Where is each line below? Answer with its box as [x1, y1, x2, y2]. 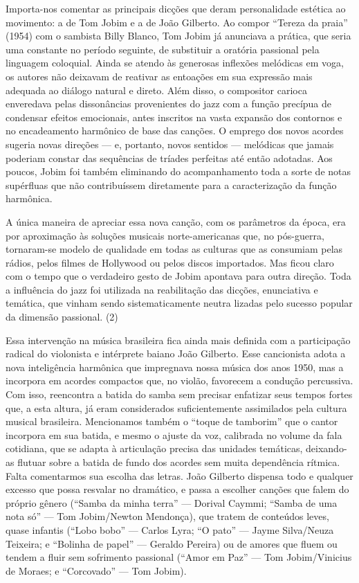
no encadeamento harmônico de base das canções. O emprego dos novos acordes [6, 123, 344, 138]
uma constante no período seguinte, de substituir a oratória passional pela [6, 42, 320, 56]
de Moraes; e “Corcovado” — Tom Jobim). [6, 563, 187, 577]
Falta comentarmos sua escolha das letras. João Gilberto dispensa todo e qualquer [6, 468, 353, 483]
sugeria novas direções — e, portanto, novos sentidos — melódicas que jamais [6, 136, 334, 151]
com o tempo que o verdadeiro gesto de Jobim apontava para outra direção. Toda [6, 269, 351, 283]
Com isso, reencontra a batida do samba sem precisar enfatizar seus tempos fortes [6, 387, 353, 402]
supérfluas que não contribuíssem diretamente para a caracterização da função [6, 177, 337, 192]
